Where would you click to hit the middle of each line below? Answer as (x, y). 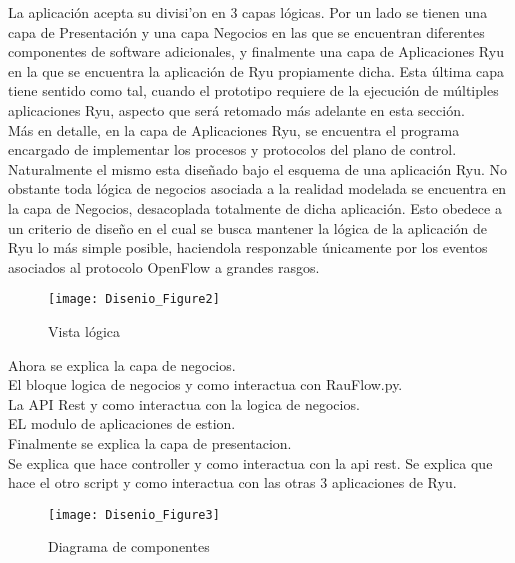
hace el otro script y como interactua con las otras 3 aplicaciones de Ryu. (232, 482)
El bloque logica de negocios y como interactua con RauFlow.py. (205, 384)
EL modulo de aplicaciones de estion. (122, 423)
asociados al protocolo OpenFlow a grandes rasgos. (164, 266)
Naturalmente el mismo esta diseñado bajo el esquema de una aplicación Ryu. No (258, 168)
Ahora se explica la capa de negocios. (122, 364)
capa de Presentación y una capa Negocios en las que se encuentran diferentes (246, 31)
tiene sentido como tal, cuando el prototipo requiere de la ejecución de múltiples (253, 90)
